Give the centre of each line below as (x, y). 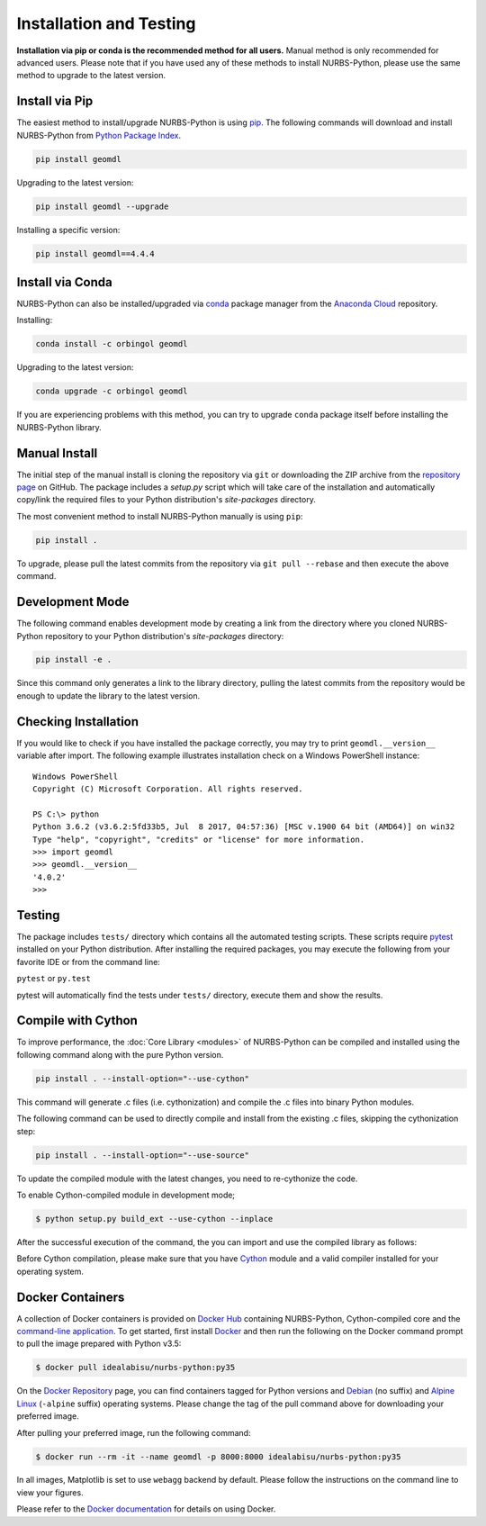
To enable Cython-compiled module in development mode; (126, 1195)
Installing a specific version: (68, 230)
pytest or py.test (54, 979)
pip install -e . (74, 660)
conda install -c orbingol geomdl (112, 344)
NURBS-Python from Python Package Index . (99, 135)
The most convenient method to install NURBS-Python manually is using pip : (160, 516)
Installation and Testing (106, 23)
